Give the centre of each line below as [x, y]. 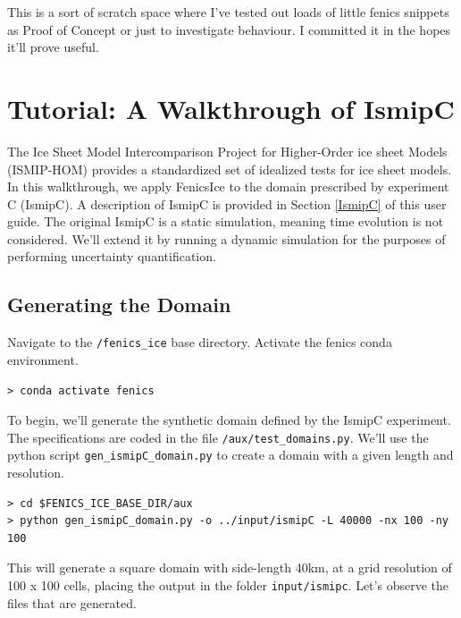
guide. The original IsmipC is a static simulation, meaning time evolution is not [226, 221]
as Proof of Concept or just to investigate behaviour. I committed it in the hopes [229, 29]
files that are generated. [72, 602]
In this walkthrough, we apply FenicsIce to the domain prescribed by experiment [228, 186]
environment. [43, 359]
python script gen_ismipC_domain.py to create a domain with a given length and [230, 455]
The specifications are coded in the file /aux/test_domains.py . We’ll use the [218, 437]
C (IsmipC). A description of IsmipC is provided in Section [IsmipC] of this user [227, 203]
